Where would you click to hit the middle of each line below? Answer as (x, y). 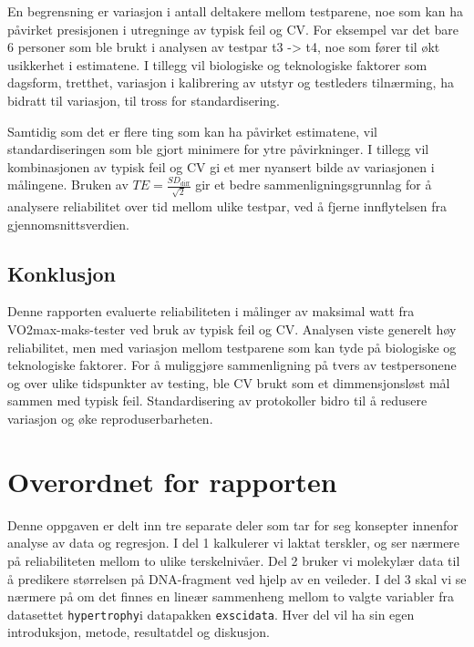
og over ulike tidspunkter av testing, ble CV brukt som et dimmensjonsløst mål (229, 382)
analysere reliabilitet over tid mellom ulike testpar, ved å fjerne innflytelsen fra (227, 206)
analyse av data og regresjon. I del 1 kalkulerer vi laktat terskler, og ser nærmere (234, 543)
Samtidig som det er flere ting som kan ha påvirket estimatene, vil (192, 131)
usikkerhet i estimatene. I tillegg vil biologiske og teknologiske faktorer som (217, 64)
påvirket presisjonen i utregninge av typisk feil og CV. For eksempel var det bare (233, 29)
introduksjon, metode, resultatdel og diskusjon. (139, 632)
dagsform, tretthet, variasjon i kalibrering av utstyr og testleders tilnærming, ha (231, 82)
